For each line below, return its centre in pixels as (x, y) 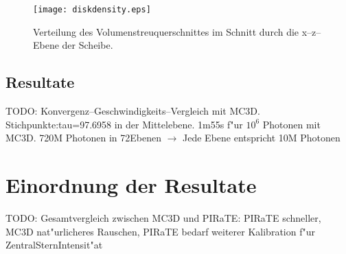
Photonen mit (291, 124)
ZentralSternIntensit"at (54, 245)
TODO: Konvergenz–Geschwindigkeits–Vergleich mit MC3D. (133, 111)
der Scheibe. (88, 45)
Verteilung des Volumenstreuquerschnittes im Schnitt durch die (166, 31)
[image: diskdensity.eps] (92, 10)
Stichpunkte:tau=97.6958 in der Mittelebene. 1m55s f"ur (124, 124)
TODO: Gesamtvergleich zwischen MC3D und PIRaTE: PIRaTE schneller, (163, 217)
